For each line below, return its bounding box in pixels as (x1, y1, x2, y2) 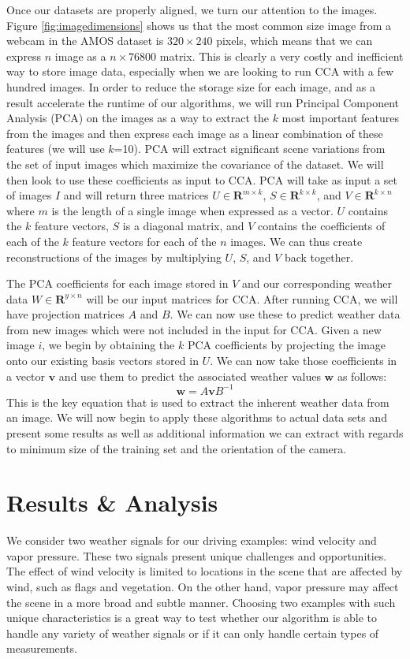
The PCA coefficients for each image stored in (6, 275, 229, 292)
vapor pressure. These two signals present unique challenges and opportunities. (6, 547, 387, 564)
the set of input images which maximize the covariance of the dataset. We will (6, 155, 384, 172)
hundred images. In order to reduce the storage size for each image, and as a (6, 78, 375, 95)
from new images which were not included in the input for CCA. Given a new (6, 321, 382, 337)
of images (6, 187, 52, 203)
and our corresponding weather (242, 275, 393, 292)
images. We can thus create (230, 233, 363, 249)
